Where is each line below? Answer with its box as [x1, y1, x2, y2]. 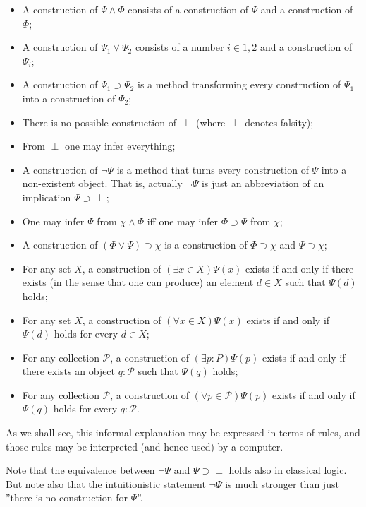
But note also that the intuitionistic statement [6, 476, 206, 491]
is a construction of [164, 237, 248, 252]
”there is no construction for [6, 490, 128, 505]
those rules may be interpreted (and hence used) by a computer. [6, 439, 283, 453]
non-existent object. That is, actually [22, 176, 183, 191]
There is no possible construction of [22, 114, 176, 129]
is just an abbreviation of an [201, 176, 324, 191]
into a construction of [22, 90, 116, 105]
